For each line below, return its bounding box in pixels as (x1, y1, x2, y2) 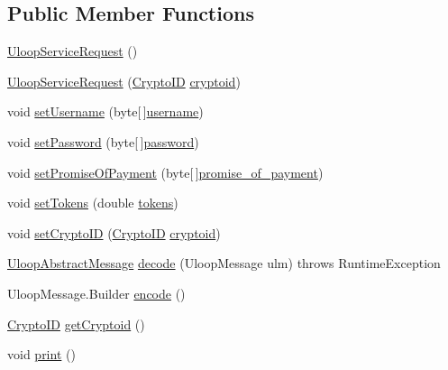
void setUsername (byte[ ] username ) (7, 102, 204, 121)
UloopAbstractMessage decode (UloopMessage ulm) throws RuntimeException (7, 254, 441, 273)
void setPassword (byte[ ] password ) (7, 132, 199, 151)
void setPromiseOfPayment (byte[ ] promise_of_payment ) (7, 162, 324, 181)
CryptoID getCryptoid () (7, 314, 145, 333)
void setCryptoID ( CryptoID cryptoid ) (7, 223, 221, 242)
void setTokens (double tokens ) (7, 193, 178, 212)
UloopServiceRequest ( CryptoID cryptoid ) (7, 71, 241, 90)
